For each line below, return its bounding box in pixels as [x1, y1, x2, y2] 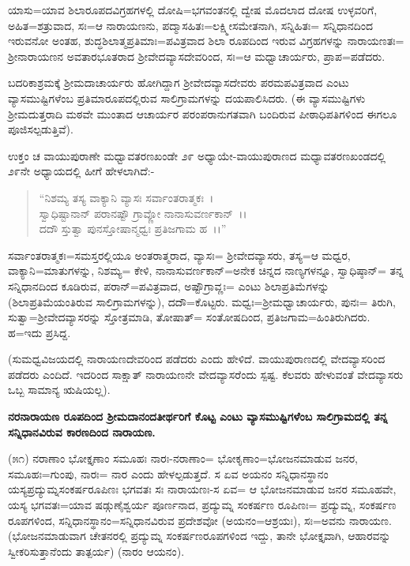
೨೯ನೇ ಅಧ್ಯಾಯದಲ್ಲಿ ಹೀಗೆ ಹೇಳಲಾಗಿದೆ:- [8, 163, 155, 179]
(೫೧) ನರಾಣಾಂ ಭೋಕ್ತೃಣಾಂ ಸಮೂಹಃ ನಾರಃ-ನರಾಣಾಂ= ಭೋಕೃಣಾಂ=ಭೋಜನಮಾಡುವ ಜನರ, [8, 450, 359, 467]
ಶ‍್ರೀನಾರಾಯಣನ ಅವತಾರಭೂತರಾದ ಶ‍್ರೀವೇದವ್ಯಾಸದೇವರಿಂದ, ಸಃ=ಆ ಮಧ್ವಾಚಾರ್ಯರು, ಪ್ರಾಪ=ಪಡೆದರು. [8, 47, 386, 64]
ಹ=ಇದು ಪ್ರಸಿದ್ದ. [8, 324, 71, 340]
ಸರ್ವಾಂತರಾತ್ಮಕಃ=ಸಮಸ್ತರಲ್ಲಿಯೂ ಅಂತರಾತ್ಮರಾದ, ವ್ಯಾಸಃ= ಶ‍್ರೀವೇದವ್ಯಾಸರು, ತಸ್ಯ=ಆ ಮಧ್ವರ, [8, 246, 351, 263]
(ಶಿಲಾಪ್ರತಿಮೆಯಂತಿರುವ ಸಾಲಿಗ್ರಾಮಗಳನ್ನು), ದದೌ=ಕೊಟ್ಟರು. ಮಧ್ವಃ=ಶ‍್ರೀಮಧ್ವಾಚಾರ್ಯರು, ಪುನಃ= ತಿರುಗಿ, [8, 293, 396, 309]
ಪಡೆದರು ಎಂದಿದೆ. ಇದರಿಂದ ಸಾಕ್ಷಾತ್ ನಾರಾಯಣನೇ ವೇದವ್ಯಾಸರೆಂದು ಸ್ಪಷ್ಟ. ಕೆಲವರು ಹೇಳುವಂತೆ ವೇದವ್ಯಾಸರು [8, 365, 404, 382]
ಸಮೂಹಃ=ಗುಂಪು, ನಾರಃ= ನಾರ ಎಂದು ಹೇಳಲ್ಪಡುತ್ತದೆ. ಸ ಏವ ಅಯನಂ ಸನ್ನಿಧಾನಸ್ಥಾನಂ [8, 465, 329, 482]
